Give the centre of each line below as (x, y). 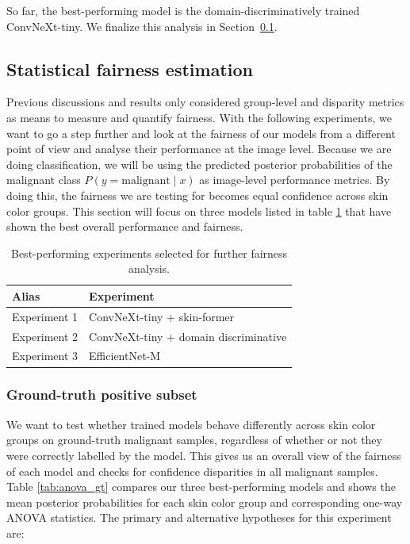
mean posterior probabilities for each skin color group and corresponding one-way (205, 502)
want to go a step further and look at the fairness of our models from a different (201, 133)
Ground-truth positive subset (102, 395)
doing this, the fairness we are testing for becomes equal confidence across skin (197, 195)
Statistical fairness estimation (130, 69)
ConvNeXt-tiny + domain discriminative (188, 336)
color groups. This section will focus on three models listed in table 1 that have (199, 211)
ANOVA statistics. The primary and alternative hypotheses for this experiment (199, 517)
